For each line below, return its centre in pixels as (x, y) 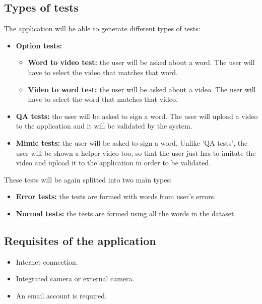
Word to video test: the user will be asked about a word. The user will (141, 62)
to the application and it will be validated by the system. (104, 126)
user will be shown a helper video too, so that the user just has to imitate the (136, 153)
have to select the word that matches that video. (103, 99)
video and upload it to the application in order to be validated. (113, 163)
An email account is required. (61, 295)
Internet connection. (47, 261)
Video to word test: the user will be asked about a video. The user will (142, 89)
